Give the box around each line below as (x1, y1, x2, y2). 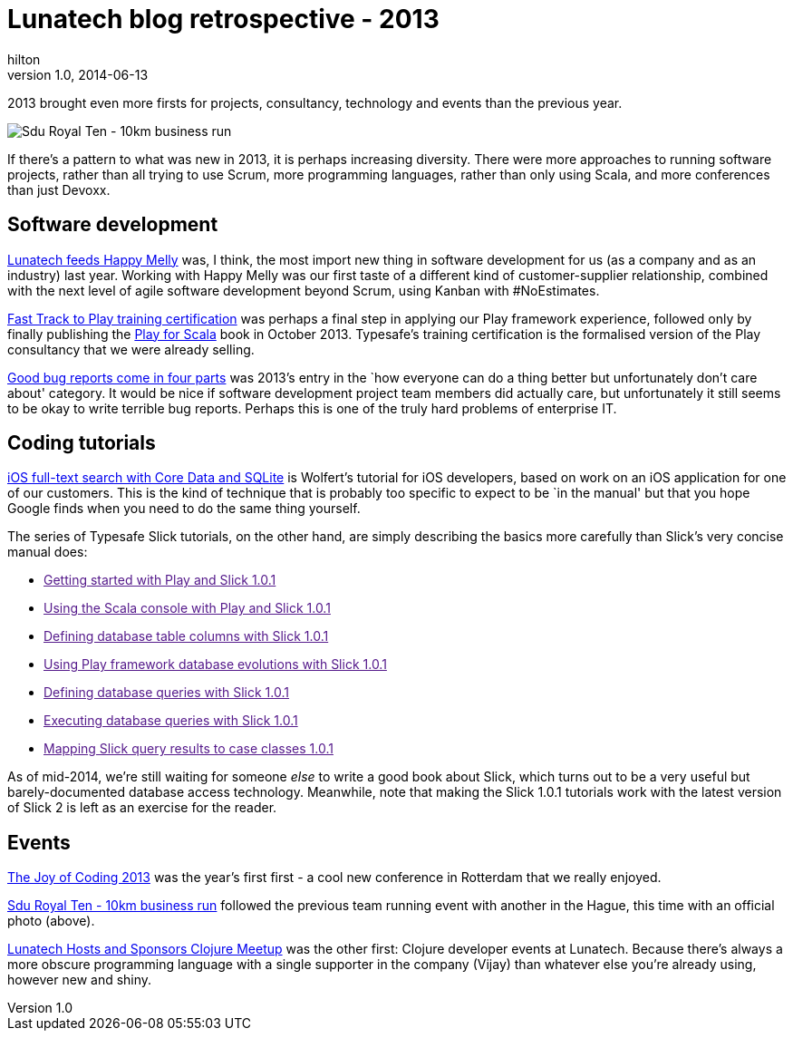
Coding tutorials (7, 432, 156, 455)
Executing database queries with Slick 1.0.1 (44, 713, 298, 729)
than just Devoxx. (7, 181, 111, 198)
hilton (7, 51, 41, 67)
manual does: (7, 544, 88, 560)
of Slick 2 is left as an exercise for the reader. (7, 800, 277, 816)
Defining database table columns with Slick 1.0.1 (44, 628, 329, 645)
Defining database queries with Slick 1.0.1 (44, 684, 289, 701)
